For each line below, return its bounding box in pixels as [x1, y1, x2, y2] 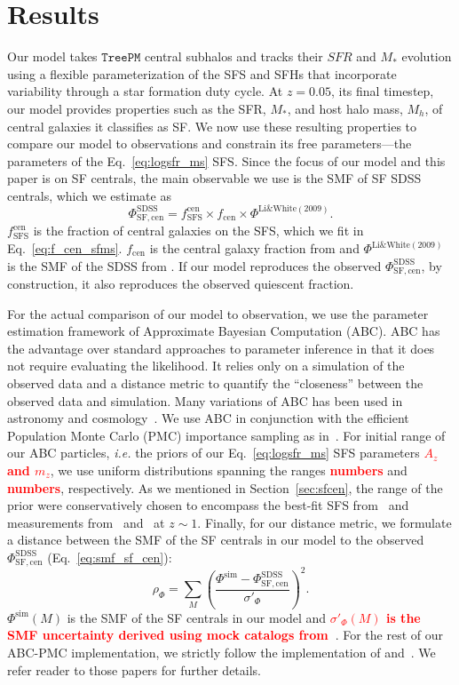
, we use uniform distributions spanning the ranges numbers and [50, 461, 408, 479]
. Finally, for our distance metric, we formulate [197, 513, 452, 531]
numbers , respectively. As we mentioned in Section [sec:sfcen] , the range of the [7, 478, 443, 497]
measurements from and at [7, 513, 165, 531]
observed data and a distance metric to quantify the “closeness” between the [7, 374, 423, 393]
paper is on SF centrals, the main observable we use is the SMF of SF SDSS [7, 169, 422, 187]
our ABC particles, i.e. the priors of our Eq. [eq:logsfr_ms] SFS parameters [7, 443, 420, 462]
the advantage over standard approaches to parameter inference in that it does [7, 339, 435, 357]
